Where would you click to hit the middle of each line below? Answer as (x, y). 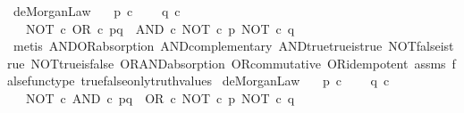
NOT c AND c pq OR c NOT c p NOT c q (160, 97)
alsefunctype (41, 81)
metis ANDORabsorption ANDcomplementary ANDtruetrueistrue (198, 46)
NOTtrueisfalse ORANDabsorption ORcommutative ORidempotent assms (238, 63)
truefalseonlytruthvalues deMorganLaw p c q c (235, 81)
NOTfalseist (421, 46)
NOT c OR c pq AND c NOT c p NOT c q (160, 28)
